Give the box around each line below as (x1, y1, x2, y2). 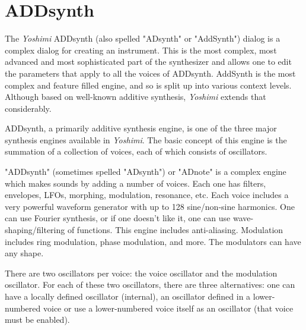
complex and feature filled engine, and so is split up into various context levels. (5, 78, 292, 91)
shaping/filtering (5, 224, 65, 236)
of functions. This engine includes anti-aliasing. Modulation (67, 224, 283, 236)
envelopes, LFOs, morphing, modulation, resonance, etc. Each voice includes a (5, 188, 289, 201)
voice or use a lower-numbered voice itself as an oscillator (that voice (43, 301, 294, 314)
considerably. (5, 102, 52, 114)
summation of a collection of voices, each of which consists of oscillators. (5, 145, 267, 158)
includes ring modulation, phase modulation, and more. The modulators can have (5, 235, 301, 247)
